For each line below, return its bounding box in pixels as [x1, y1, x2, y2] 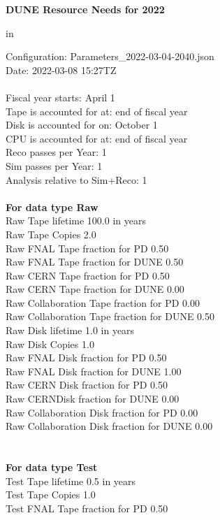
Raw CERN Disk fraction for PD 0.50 [6, 377, 168, 392]
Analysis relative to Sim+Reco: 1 [6, 172, 147, 187]
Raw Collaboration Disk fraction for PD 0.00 [6, 405, 198, 419]
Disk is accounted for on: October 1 [6, 117, 158, 132]
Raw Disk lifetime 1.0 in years [6, 323, 135, 338]
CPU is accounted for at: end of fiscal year [6, 131, 188, 145]
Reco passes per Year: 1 [6, 145, 107, 159]
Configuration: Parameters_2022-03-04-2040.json [6, 49, 214, 64]
